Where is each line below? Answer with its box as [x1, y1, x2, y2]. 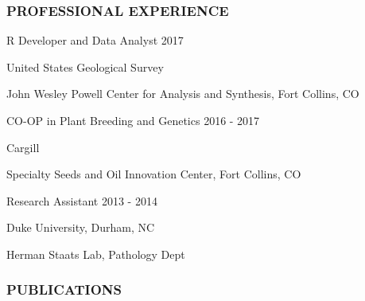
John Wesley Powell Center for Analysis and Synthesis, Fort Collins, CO [6, 85, 359, 102]
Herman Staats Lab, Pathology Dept [6, 245, 185, 262]
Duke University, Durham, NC [6, 219, 155, 236]
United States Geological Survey [6, 58, 164, 75]
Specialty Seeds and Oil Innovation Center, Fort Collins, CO [6, 166, 301, 182]
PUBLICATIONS [6, 279, 122, 299]
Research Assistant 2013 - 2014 [6, 192, 157, 209]
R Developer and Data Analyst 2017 [6, 32, 184, 49]
